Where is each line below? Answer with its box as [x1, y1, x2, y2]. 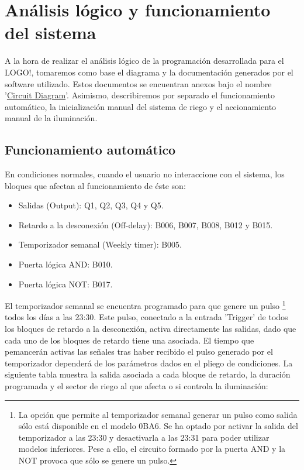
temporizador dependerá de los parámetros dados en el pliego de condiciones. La [5, 356, 293, 369]
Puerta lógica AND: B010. [18, 258, 113, 270]
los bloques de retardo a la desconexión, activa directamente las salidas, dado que [5, 323, 296, 335]
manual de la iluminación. [5, 112, 98, 124]
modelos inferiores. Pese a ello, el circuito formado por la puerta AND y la [18, 442, 286, 455]
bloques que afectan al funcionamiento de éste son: [5, 179, 186, 191]
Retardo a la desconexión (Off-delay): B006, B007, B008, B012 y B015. [18, 218, 273, 231]
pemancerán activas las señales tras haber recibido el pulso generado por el [5, 345, 273, 358]
